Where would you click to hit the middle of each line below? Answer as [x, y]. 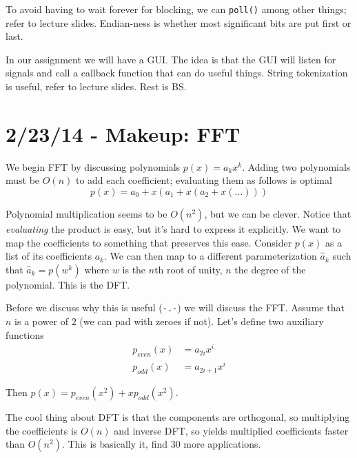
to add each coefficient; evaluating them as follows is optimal [204, 180]
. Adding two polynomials [296, 166]
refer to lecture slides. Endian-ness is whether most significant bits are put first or [178, 22]
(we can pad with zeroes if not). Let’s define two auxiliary [202, 321]
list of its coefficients [49, 256]
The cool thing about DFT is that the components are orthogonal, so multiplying [178, 416]
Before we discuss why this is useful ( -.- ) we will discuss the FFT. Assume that [175, 308]
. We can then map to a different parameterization [211, 256]
